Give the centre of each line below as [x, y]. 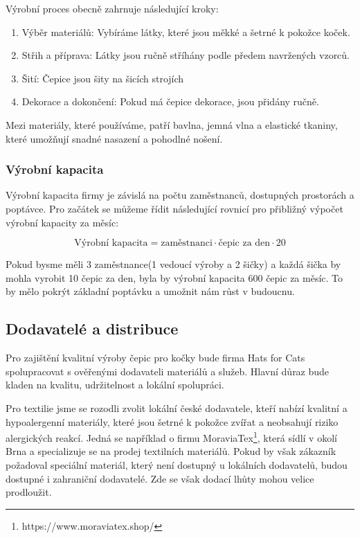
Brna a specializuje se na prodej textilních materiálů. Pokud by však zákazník [171, 451]
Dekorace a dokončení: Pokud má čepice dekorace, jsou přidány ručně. [170, 101]
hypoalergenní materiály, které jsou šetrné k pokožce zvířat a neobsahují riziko [172, 421]
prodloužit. [29, 492]
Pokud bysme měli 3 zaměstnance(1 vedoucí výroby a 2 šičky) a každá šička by [173, 264]
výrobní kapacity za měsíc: [62, 222]
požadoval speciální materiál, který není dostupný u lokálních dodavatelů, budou [177, 464]
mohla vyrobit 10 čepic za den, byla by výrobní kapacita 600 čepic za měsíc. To [174, 277]
